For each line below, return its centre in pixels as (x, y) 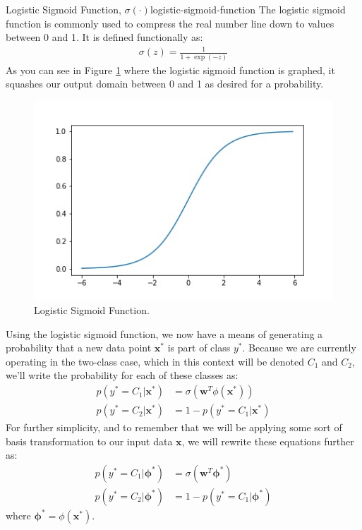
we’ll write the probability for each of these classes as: (122, 375)
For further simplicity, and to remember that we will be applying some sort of (174, 427)
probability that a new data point (79, 348)
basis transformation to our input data (89, 441)
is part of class (199, 348)
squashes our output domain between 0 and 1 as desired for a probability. (165, 84)
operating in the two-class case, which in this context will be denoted (155, 361)
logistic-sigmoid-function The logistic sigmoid (248, 9)
